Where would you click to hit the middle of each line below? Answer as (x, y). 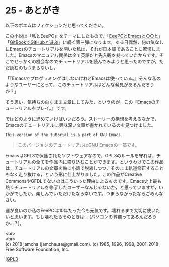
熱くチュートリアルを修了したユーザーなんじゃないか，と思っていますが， (82, 187)
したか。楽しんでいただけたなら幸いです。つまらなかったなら (82, 193)
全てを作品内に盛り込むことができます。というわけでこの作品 (100, 162)
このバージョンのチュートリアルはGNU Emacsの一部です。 (78, 145)
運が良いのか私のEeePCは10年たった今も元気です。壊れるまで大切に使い (81, 210)
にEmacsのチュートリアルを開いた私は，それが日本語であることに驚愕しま (83, 49)
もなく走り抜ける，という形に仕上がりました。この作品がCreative (74, 174)
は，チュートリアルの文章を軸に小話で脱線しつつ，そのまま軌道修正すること (84, 168)
